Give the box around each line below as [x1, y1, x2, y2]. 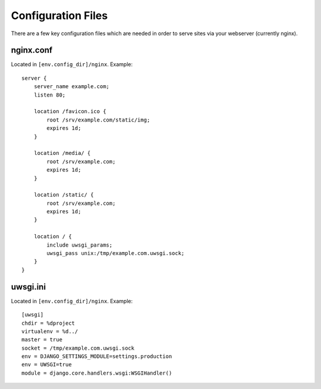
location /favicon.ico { [33, 108, 106, 115]
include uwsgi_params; [46, 241, 113, 248]
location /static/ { [33, 191, 94, 198]
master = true [21, 337, 62, 343]
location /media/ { [33, 150, 91, 157]
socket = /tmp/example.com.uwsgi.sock [21, 344, 135, 351]
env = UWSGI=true [21, 361, 72, 368]
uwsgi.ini [11, 282, 46, 292]
